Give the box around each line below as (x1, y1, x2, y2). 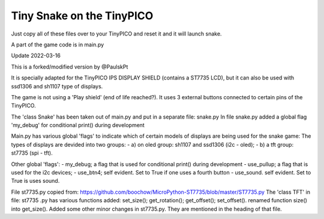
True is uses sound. (11, 177, 60, 185)
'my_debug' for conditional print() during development (11, 122, 145, 129)
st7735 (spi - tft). (11, 149, 53, 156)
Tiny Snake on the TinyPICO (11, 9, 154, 22)
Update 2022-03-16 (11, 52, 61, 60)
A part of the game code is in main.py (11, 41, 104, 48)
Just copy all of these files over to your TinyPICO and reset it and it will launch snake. (11, 30, 222, 37)
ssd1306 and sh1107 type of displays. (11, 82, 103, 90)
